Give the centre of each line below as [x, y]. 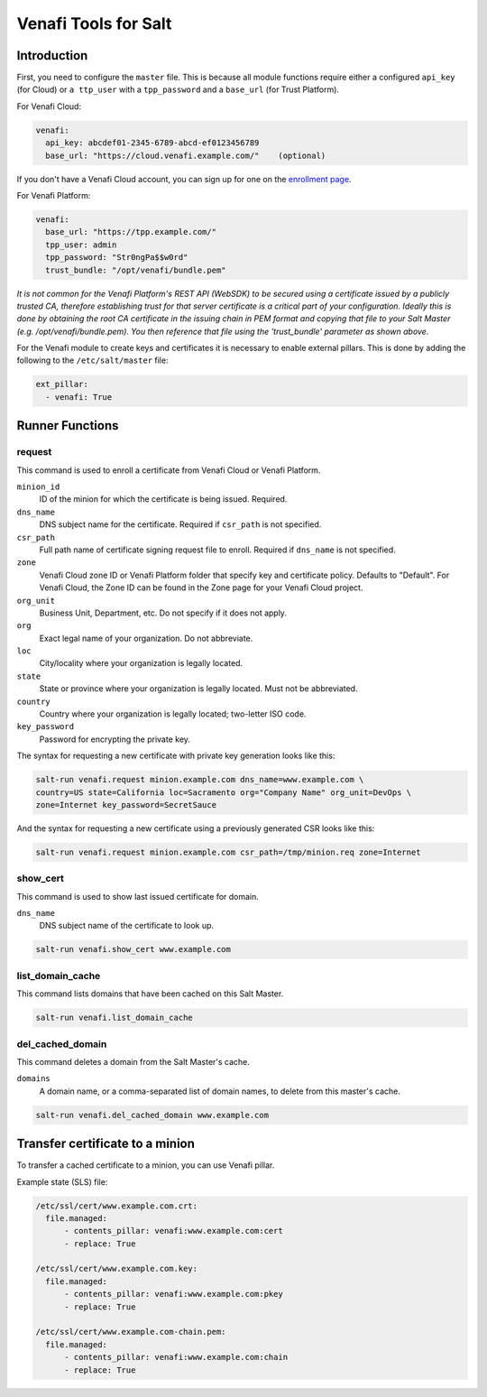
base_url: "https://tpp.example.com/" [131, 232]
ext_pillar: [62, 384]
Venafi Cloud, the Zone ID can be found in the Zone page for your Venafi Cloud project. [201, 587]
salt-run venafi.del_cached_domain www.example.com [152, 1115]
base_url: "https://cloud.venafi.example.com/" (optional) [186, 155]
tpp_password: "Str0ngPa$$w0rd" [117, 258]
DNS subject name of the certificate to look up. [127, 926]
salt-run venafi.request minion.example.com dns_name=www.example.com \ [200, 780]
